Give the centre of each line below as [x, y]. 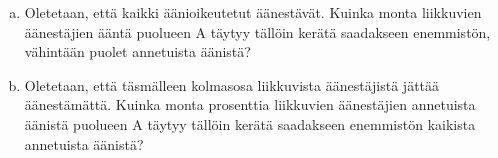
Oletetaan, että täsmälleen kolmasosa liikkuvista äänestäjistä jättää [232, 84]
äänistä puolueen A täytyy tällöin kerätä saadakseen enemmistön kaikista [250, 123]
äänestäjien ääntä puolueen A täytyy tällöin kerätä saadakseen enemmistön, [257, 31]
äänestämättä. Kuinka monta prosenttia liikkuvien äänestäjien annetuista [250, 104]
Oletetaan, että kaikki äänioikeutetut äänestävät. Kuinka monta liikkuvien [253, 12]
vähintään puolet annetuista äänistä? [137, 51]
